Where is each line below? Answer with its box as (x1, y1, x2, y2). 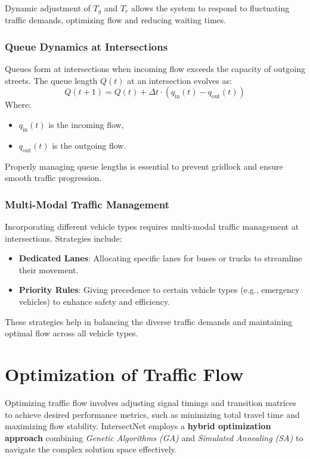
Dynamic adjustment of (5, 2, 91, 14)
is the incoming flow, (48, 118, 124, 131)
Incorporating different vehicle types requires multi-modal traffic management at (5, 220, 299, 233)
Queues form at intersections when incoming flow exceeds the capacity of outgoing (5, 63, 305, 75)
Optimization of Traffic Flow (5, 361, 244, 386)
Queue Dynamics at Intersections (5, 39, 168, 54)
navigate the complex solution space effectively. (5, 443, 177, 455)
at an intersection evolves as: (127, 74, 232, 86)
